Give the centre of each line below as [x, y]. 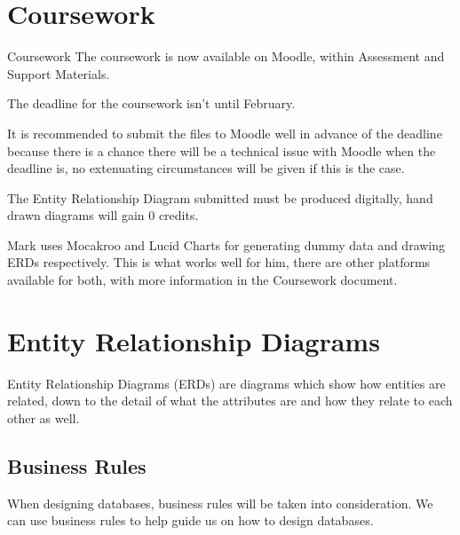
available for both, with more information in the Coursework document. [202, 280]
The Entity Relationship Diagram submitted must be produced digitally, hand [220, 197]
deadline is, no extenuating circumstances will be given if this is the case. [206, 168]
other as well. [44, 417]
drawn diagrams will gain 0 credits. [103, 215]
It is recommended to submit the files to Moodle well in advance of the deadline [225, 133]
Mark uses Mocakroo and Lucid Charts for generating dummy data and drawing [226, 244]
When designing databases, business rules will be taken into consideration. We [220, 503]
